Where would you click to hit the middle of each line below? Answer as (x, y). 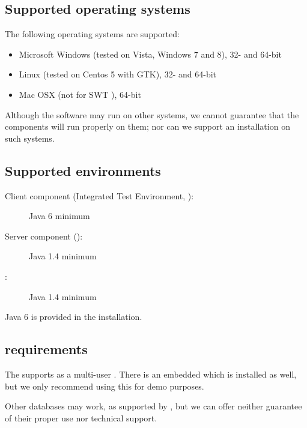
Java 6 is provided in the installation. (74, 317)
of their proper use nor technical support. (81, 417)
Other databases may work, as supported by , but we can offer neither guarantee (153, 406)
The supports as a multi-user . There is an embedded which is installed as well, (151, 374)
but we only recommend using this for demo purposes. (105, 386)
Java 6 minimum (59, 216)
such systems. (30, 138)
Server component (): (44, 236)
